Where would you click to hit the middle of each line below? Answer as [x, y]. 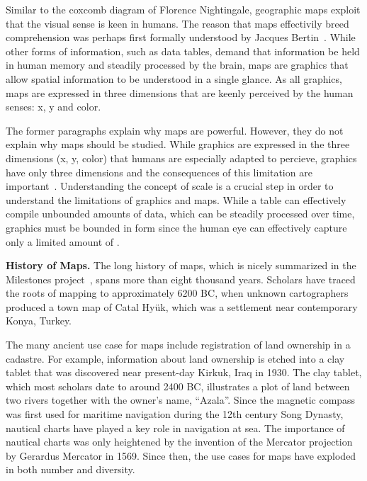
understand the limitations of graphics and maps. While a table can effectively [176, 199]
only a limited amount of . [63, 241]
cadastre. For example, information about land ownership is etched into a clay [175, 358]
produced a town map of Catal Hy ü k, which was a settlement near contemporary [182, 306]
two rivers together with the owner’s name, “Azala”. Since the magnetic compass [181, 400]
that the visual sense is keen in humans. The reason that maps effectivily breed [177, 23]
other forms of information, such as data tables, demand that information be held [183, 51]
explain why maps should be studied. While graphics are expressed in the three [178, 144]
